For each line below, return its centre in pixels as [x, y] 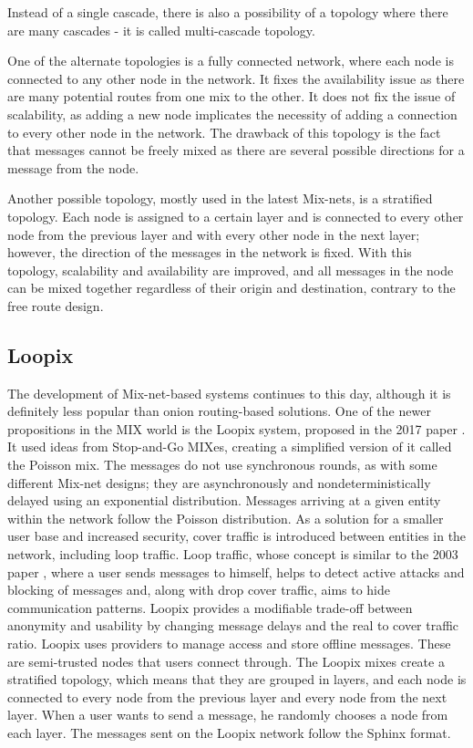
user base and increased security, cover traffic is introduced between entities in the [237, 536]
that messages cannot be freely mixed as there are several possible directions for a [236, 150]
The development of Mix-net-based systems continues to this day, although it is [229, 393]
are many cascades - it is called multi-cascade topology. [161, 30]
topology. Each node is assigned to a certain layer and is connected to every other [236, 216]
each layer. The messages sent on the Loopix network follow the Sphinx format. [229, 732]
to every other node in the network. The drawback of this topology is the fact [224, 132]
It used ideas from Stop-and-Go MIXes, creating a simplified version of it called [230, 447]
